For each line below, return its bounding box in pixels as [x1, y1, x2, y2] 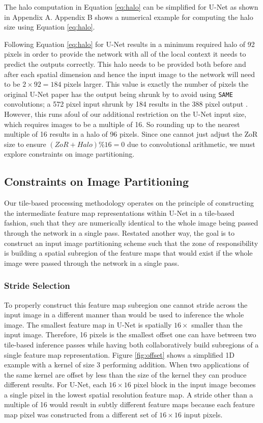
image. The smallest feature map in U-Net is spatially [4, 319, 172, 330]
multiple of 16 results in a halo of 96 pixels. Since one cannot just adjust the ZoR [4, 129, 258, 139]
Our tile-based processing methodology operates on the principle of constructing [4, 197, 254, 208]
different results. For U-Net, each [4, 379, 107, 390]
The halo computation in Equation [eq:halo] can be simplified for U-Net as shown [4, 2, 258, 12]
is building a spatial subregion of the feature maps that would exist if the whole [4, 247, 253, 258]
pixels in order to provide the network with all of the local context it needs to [4, 48, 246, 59]
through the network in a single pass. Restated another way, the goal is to [4, 227, 235, 238]
